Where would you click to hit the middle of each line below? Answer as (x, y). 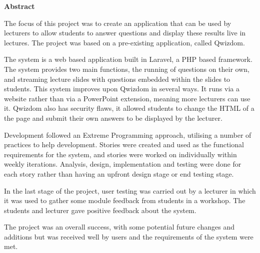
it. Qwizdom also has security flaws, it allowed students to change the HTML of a (129, 108)
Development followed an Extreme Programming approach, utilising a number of (128, 134)
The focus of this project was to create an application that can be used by (118, 23)
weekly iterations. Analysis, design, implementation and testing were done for (123, 164)
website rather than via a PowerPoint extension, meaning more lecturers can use (127, 98)
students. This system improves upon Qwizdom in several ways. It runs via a (122, 89)
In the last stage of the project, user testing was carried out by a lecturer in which (130, 190)
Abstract (19, 6)
